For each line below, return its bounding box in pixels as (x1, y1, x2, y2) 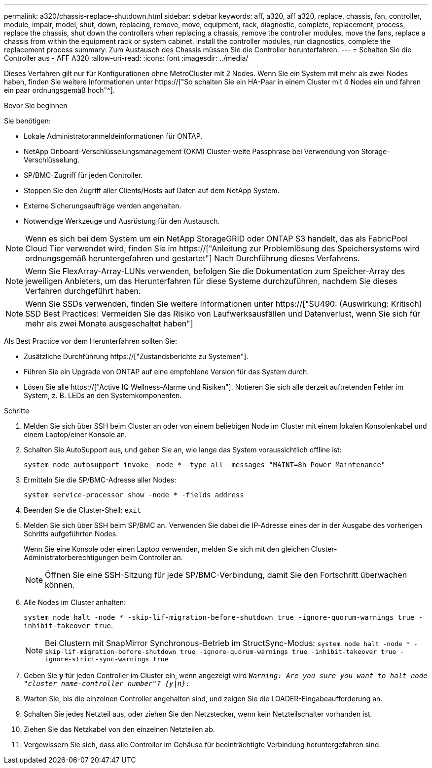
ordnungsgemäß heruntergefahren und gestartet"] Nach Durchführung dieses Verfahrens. (25, 253, 360, 263)
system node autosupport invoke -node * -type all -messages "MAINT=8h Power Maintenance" (24, 461, 386, 469)
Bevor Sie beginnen (4, 101, 68, 110)
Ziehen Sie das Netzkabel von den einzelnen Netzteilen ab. (24, 725, 215, 733)
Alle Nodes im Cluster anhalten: (24, 598, 126, 606)
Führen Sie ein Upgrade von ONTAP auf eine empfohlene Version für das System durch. (24, 367, 309, 376)
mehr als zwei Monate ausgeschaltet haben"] (25, 319, 193, 328)
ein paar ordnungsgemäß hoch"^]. (4, 86, 115, 94)
